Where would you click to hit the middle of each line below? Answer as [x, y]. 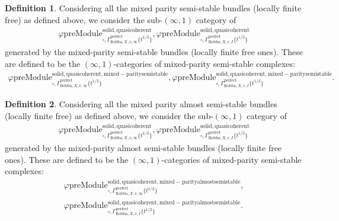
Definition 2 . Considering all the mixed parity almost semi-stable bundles [141, 104]
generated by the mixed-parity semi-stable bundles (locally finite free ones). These [154, 52]
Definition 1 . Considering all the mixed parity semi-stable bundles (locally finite [153, 8]
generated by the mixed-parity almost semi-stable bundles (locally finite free [143, 148]
